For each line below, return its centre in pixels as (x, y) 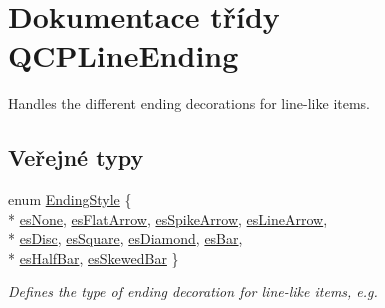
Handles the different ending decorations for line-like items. (189, 103)
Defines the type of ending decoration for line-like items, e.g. (193, 291)
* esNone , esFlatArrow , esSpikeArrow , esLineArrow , (168, 218)
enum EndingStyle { (70, 199)
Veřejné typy (76, 157)
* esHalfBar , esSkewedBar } (93, 257)
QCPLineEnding (123, 55)
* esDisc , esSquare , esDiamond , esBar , (125, 238)
